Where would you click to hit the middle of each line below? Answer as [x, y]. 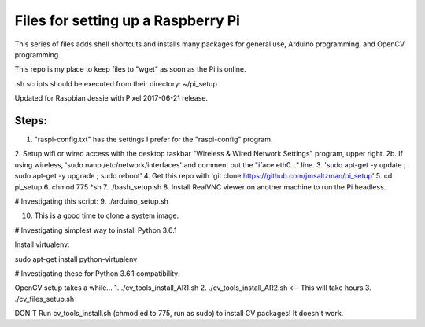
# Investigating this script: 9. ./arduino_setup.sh [92, 201]
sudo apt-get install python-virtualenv [76, 259]
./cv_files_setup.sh [44, 299]
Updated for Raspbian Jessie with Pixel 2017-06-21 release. [111, 98]
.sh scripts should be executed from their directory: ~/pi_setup [116, 83]
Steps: [31, 121]
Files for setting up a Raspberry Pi [127, 20]
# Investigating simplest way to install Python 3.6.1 [96, 230]
